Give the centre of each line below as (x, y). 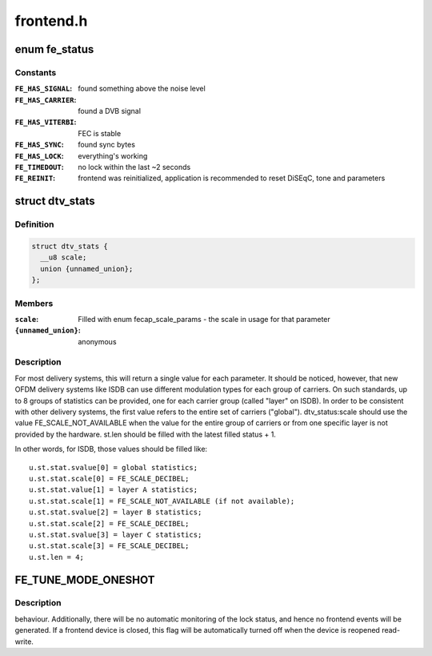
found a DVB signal (110, 111)
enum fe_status (54, 49)
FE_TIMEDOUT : (39, 167)
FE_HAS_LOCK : (39, 155)
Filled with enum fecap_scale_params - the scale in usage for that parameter (204, 319)
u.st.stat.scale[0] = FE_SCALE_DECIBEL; (109, 478)
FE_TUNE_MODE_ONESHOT (85, 580)
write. (24, 642)
